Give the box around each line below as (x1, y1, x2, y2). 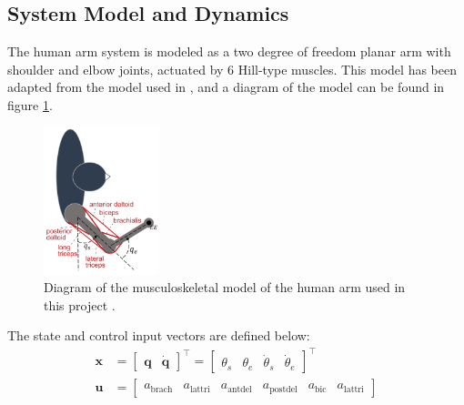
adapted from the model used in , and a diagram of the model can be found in (7, 77, 445, 96)
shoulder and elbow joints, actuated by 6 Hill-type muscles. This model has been (7, 59, 457, 78)
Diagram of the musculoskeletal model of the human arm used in (44, 278, 406, 297)
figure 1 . (7, 95, 53, 114)
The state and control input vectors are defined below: (7, 326, 310, 345)
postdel (269, 384, 298, 394)
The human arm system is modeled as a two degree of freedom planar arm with (7, 42, 451, 61)
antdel (227, 384, 252, 394)
